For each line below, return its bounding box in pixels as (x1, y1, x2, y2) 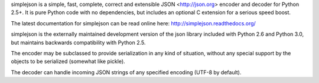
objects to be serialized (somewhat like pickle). (11, 58, 125, 65)
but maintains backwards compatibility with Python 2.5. (11, 39, 146, 46)
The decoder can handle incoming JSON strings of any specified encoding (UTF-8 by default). (11, 68, 242, 76)
